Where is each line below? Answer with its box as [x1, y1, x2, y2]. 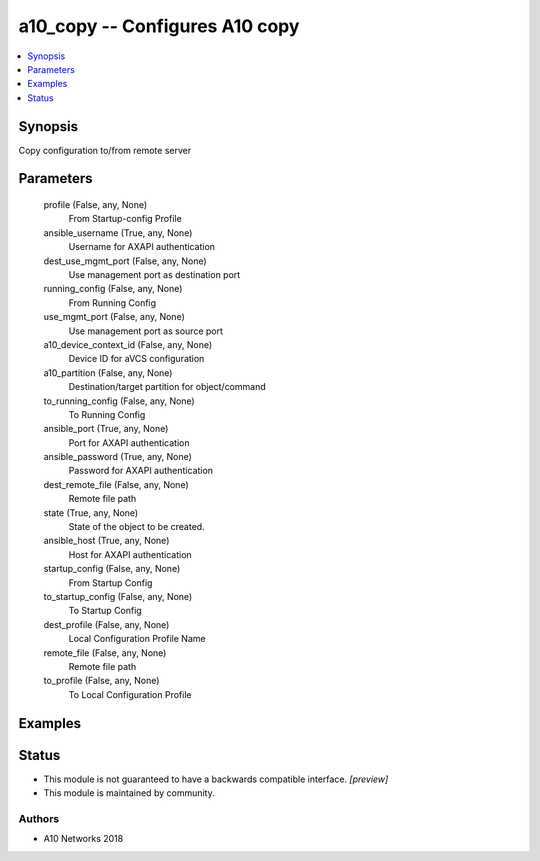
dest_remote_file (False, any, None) [43, 478, 189, 490]
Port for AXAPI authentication [68, 436, 190, 449]
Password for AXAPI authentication [68, 465, 214, 477]
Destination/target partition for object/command [68, 381, 266, 393]
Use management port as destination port [68, 268, 241, 280]
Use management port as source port [68, 325, 224, 337]
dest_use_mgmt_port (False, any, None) [43, 255, 207, 267]
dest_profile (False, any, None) [43, 618, 170, 630]
